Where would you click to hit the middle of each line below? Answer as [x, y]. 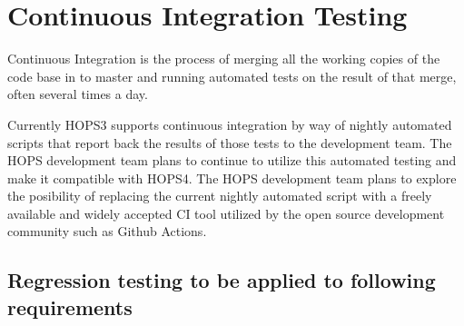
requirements [70, 306]
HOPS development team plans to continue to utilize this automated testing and [232, 160]
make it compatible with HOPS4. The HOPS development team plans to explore [232, 178]
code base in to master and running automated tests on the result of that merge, [232, 76]
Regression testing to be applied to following [222, 280]
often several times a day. [78, 94]
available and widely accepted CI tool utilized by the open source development [226, 213]
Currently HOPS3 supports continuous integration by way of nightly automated [230, 124]
